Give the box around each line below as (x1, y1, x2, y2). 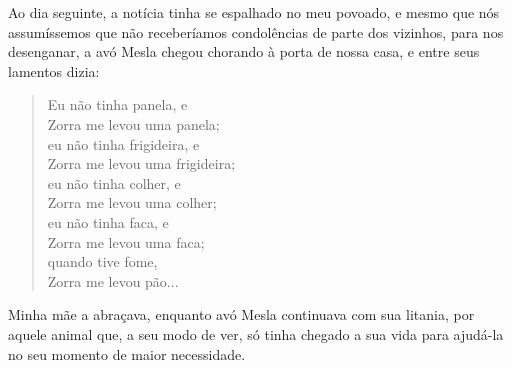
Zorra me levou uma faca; (47, 231, 205, 252)
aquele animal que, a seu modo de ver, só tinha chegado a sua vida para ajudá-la (8, 323, 504, 344)
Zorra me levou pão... (47, 270, 179, 291)
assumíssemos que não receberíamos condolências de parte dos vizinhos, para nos (8, 21, 504, 42)
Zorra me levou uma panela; (47, 113, 220, 134)
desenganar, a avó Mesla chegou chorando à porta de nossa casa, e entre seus (8, 41, 480, 62)
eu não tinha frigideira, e (47, 133, 200, 154)
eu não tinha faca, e (47, 211, 169, 232)
